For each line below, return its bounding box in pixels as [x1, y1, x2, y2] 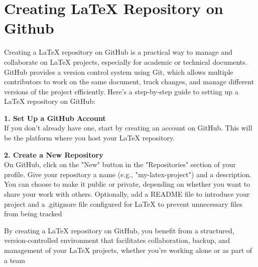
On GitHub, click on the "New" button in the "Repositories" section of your [4, 159, 236, 170]
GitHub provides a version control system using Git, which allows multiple [4, 66, 233, 77]
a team [4, 254, 25, 265]
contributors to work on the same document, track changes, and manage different [4, 76, 254, 87]
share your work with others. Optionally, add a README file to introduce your [4, 189, 250, 199]
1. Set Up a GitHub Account [4, 112, 106, 123]
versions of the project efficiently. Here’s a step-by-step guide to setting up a [4, 86, 238, 96]
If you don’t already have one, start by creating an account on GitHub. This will [4, 122, 252, 133]
